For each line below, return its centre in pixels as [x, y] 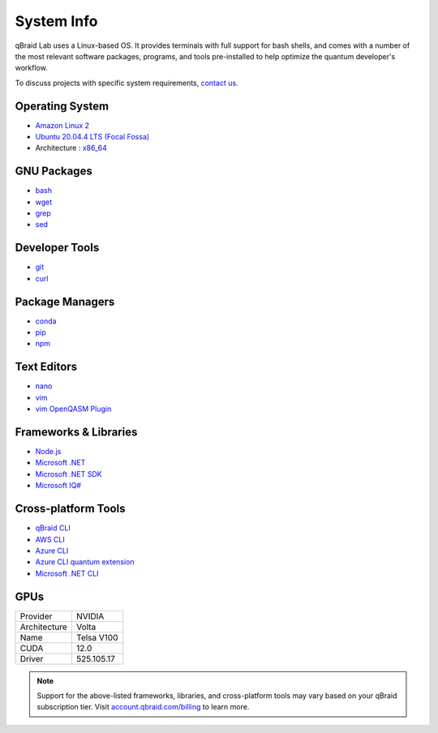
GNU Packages [54, 171]
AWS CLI [50, 539]
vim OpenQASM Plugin [73, 409]
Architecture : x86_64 [71, 148]
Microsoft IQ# [58, 486]
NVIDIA [90, 616]
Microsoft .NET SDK [69, 474]
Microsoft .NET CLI [67, 573]
